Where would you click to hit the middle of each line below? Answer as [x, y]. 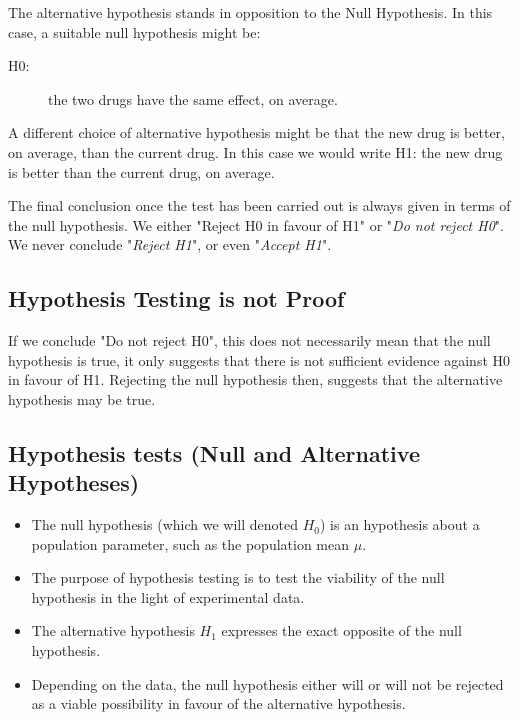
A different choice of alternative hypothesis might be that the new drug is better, [256, 132]
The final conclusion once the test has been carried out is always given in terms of [259, 205]
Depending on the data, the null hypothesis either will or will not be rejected [267, 683]
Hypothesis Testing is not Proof [176, 298]
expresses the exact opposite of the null [341, 630]
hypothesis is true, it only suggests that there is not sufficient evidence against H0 [259, 359]
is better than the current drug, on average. [141, 171]
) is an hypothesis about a [399, 524]
